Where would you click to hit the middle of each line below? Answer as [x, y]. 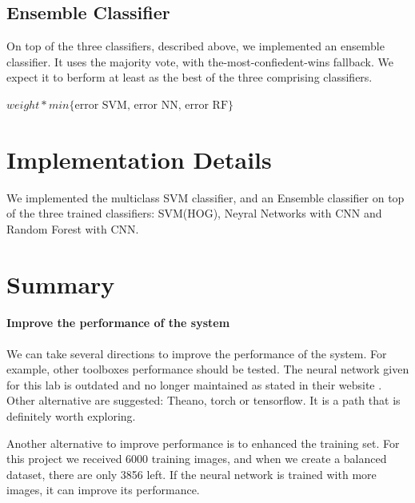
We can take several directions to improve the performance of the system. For [197, 353]
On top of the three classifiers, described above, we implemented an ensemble [196, 46]
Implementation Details [139, 159]
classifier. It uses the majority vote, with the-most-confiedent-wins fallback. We [200, 61]
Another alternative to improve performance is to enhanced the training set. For [203, 443]
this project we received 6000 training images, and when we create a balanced [197, 459]
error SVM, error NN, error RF [152, 105]
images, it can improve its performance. [103, 490]
